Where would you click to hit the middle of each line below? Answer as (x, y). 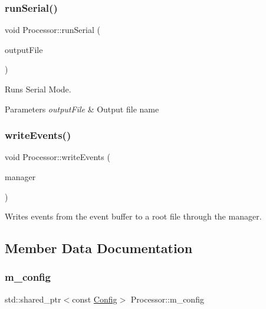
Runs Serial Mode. (38, 89)
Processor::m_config (167, 299)
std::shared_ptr (33, 299)
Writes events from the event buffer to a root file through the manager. (133, 216)
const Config (95, 299)
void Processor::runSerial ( (52, 30)
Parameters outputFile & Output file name (82, 109)
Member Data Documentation (99, 248)
